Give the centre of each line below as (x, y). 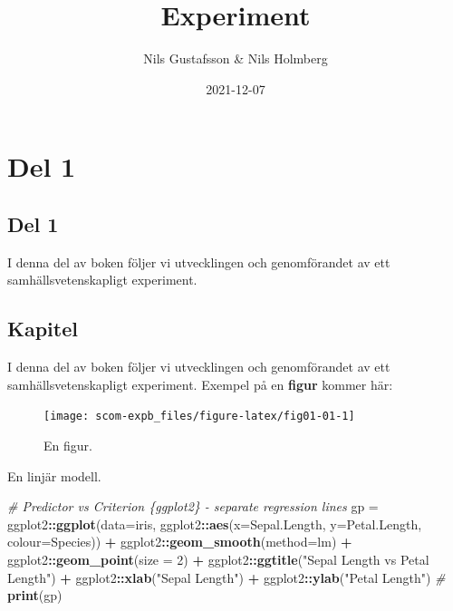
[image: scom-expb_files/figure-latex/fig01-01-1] (199, 417)
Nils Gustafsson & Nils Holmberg (236, 58)
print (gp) (35, 595)
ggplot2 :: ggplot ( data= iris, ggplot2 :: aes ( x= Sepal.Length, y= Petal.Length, (215, 524)
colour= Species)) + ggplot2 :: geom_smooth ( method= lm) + (180, 542)
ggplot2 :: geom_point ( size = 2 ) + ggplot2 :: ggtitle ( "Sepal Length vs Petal (218, 559)
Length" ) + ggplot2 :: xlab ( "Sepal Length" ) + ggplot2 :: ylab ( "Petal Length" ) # (226, 577)
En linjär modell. (54, 475)
